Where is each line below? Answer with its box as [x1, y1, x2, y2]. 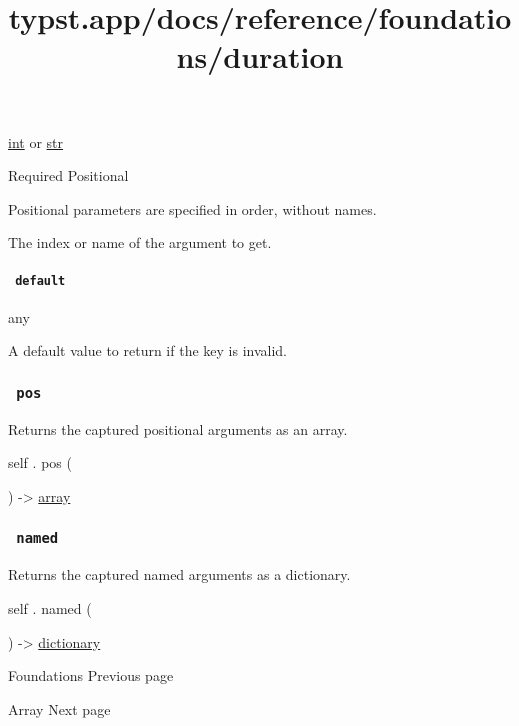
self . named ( [8, 597, 92, 618]
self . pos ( [8, 452, 72, 473]
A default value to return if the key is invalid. [8, 340, 288, 361]
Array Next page [8, 698, 111, 719]
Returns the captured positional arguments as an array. [8, 418, 348, 439]
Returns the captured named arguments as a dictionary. [8, 564, 351, 585]
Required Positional [8, 165, 129, 186]
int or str [8, 131, 64, 152]
